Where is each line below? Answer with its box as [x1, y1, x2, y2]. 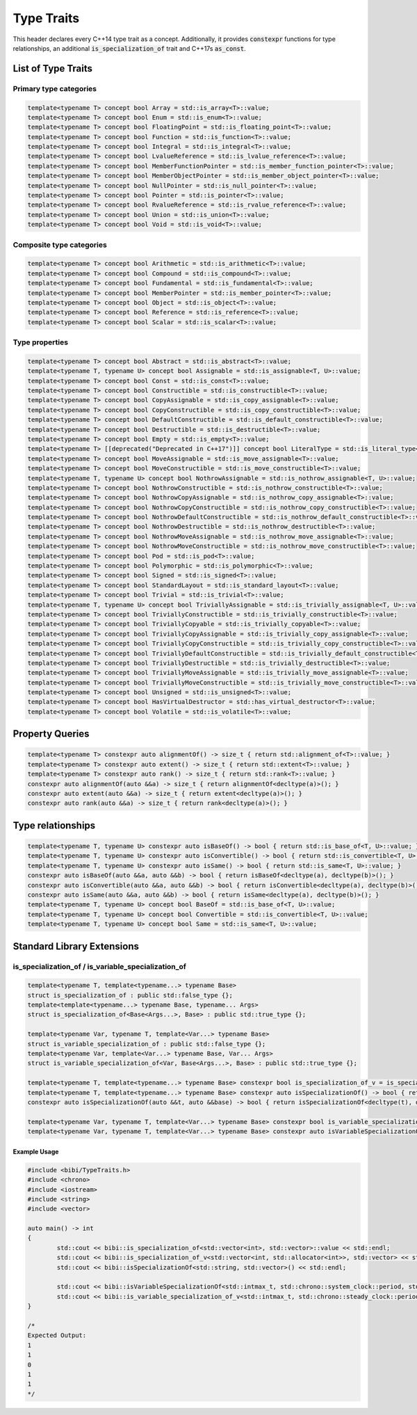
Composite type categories [13, 240, 107, 250]
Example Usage [13, 1147, 59, 1156]
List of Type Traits [13, 63, 93, 74]
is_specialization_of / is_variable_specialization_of [13, 961, 187, 971]
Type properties [13, 337, 69, 347]
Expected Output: [27, 1332, 87, 1339]
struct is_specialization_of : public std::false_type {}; [27, 991, 233, 999]
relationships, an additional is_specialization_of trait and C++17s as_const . [13, 44, 246, 52]
